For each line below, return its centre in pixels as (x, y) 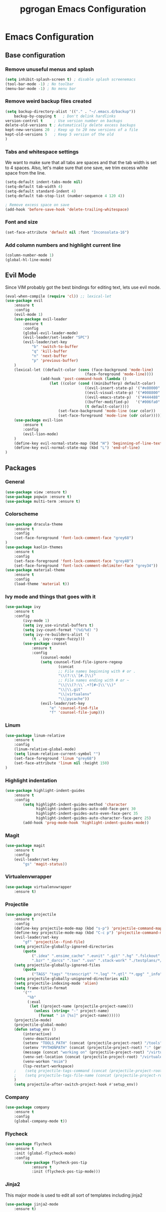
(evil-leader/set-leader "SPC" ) (56, 338)
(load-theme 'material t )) (42, 584)
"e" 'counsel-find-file (74, 708)
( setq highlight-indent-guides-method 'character (75, 804)
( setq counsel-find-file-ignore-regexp (81, 662)
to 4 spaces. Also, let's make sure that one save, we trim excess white (77, 168)
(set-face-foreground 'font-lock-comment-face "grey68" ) (74, 538)
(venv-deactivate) (42, 1039)
